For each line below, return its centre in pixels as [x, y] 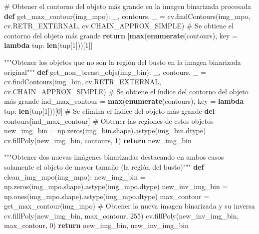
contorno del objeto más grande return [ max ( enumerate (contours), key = [121, 35]
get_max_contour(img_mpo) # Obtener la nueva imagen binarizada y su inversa [129, 206]
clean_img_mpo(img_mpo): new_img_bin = [75, 176]
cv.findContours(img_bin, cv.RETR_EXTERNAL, [83, 82]
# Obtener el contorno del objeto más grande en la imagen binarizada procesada [128, 6]
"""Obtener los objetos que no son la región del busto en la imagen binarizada [123, 62]
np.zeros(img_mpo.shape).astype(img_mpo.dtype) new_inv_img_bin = [116, 186]
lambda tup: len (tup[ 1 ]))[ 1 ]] [48, 45]
